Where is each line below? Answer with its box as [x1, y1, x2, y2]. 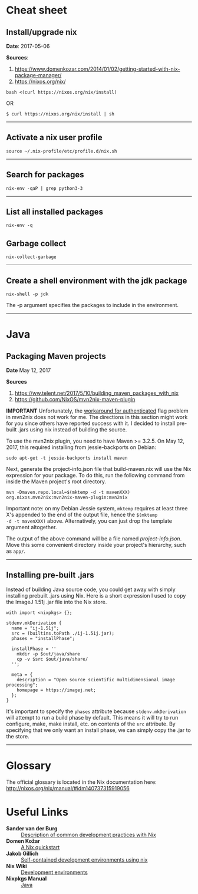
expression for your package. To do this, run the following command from [6, 472, 185, 479]
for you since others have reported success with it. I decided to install [6, 420, 176, 427]
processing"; [6, 682, 38, 688]
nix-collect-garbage [6, 254, 57, 260]
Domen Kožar [6, 837, 40, 844]
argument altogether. [6, 524, 57, 531]
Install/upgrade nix [6, 27, 77, 37]
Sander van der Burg [6, 824, 58, 832]
